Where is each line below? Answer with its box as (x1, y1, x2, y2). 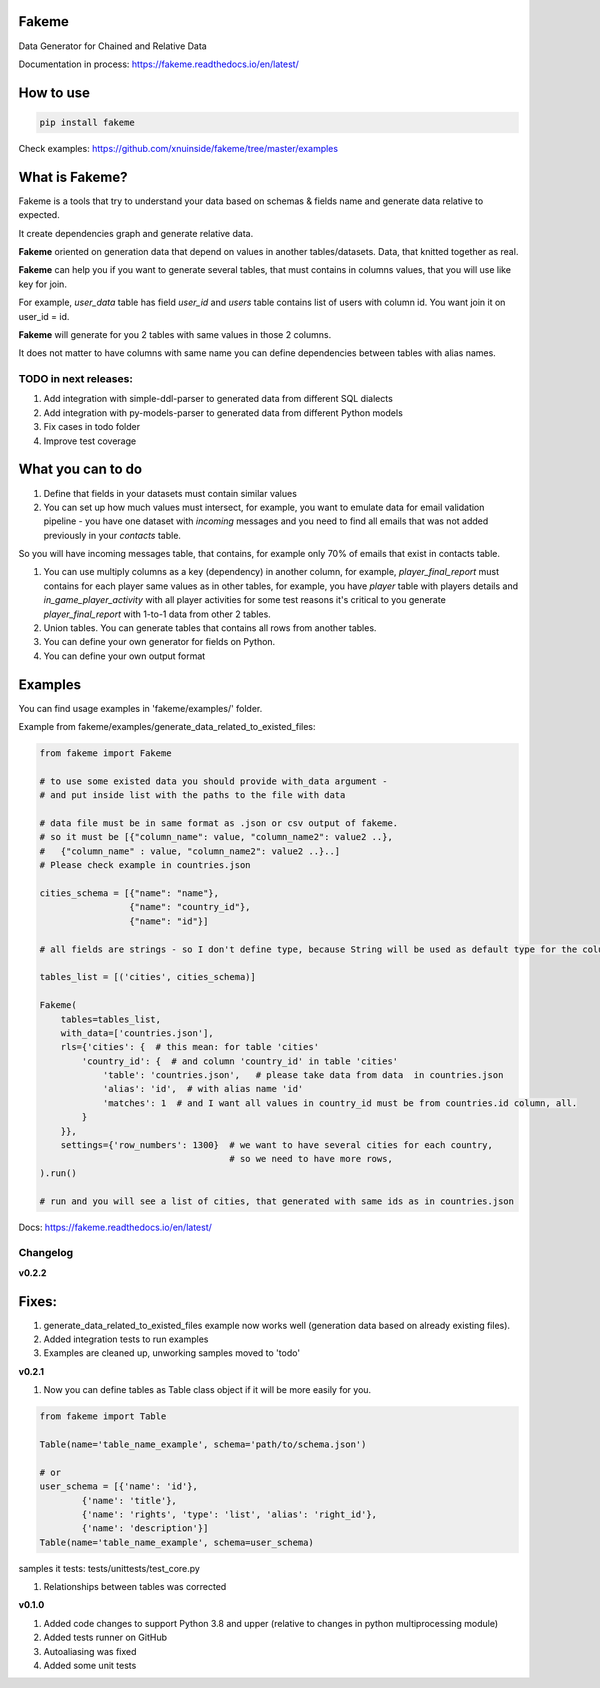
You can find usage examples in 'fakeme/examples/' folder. (18, 702, 263, 714)
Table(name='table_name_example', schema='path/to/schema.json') (39, 1438, 367, 1450)
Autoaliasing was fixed (43, 1645, 137, 1657)
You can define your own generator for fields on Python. (43, 636, 276, 648)
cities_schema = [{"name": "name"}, (39, 888, 220, 899)
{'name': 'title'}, (81, 1495, 177, 1506)
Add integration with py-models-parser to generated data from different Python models (43, 406, 404, 419)
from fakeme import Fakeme (39, 748, 172, 759)
